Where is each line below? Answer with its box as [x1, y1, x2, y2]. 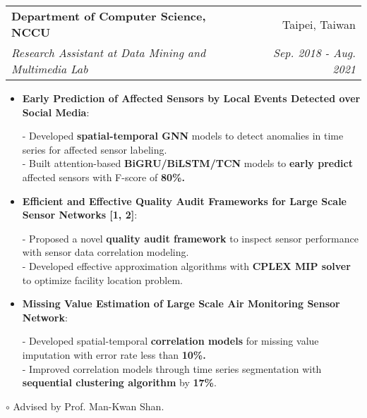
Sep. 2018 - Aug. [273, 44, 356, 61]
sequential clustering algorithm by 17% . [22, 375, 217, 390]
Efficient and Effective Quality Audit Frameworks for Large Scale [22, 193, 347, 208]
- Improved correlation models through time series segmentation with [22, 361, 322, 376]
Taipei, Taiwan [282, 16, 356, 32]
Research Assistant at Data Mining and [11, 44, 206, 61]
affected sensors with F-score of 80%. [22, 169, 185, 184]
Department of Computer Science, [11, 8, 206, 24]
